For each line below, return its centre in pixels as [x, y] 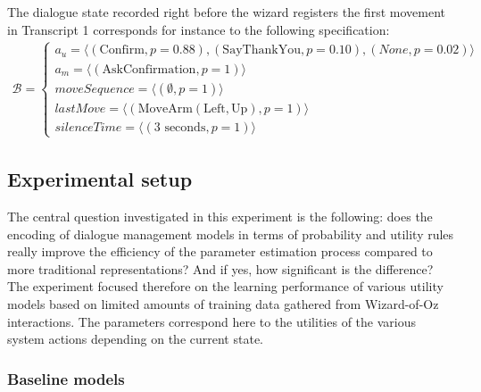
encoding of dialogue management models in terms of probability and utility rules [231, 234]
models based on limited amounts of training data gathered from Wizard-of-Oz [223, 304]
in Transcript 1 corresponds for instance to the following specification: [199, 29]
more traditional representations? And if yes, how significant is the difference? [220, 268]
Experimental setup [100, 179]
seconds [185, 127]
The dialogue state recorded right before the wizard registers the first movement [226, 12]
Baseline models [66, 378]
